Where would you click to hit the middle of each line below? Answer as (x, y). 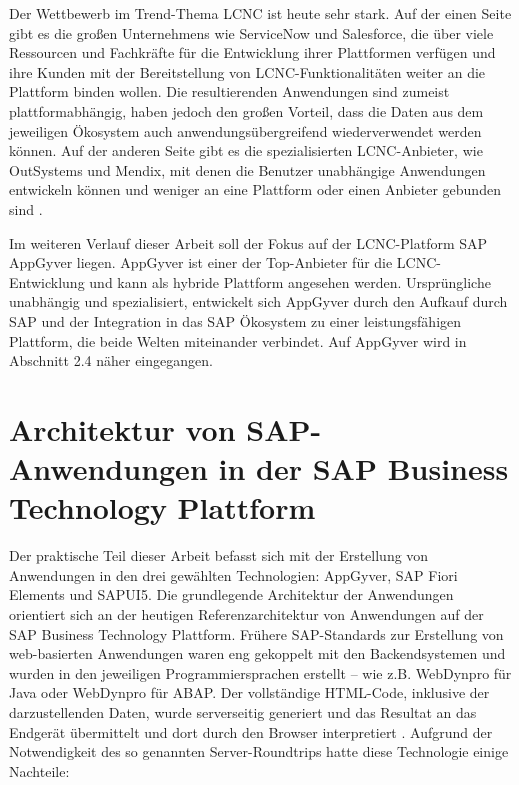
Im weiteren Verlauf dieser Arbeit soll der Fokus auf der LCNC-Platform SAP (248, 242)
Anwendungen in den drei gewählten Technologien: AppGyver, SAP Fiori (233, 574)
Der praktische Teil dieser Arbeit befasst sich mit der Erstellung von (219, 555)
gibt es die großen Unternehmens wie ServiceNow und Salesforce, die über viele (251, 32)
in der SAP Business (363, 468)
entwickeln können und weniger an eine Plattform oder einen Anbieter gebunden (255, 189)
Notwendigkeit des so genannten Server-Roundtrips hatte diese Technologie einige (259, 751)
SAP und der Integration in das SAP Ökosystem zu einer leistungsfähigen (235, 320)
